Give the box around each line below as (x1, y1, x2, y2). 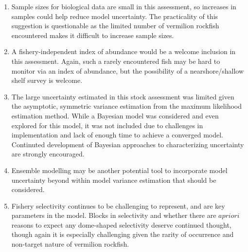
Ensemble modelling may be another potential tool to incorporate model (11, 165, 228, 175)
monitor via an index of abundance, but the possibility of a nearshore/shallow (11, 65, 244, 76)
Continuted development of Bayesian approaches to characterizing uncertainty (11, 139, 244, 149)
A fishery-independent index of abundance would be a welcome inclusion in (11, 46, 236, 57)
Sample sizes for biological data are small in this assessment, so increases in (11, 1, 236, 11)
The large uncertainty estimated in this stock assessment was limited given (11, 91, 234, 101)
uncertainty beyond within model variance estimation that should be (11, 174, 216, 185)
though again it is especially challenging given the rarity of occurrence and (11, 229, 234, 239)
